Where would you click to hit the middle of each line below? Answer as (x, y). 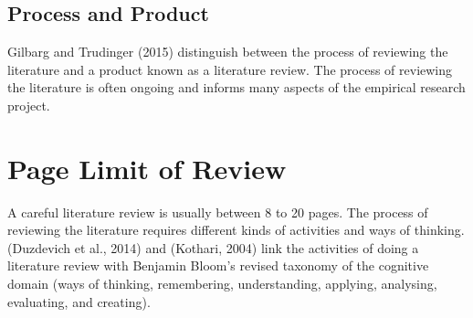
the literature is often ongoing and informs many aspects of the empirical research (236, 87)
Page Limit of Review (147, 168)
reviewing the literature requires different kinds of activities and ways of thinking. (236, 230)
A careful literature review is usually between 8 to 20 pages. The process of (218, 212)
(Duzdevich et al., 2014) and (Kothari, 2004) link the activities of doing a (213, 247)
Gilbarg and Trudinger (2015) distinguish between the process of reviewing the (228, 52)
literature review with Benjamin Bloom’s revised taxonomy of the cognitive (218, 265)
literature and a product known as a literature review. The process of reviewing (230, 69)
